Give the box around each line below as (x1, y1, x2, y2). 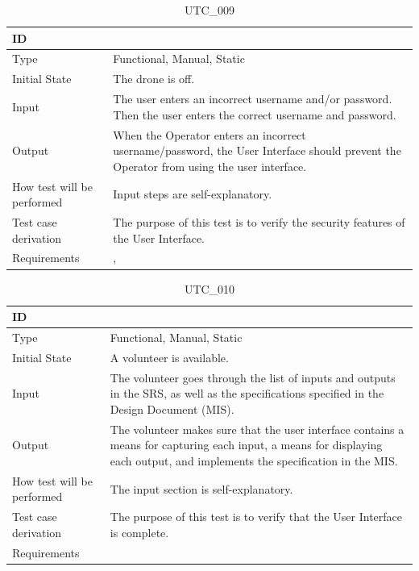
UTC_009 (184, 2, 235, 18)
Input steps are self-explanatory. (113, 185, 272, 202)
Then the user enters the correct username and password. (113, 106, 396, 123)
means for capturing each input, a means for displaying (110, 436, 383, 453)
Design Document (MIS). (110, 400, 234, 417)
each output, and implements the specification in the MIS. (110, 452, 398, 469)
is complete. (110, 523, 169, 540)
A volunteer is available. (110, 348, 229, 365)
